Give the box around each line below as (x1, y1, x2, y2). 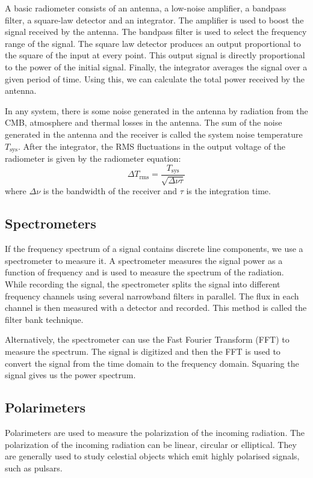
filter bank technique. (5, 313, 84, 325)
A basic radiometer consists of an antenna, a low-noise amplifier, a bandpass (5, 2, 287, 14)
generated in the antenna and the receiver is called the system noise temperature (5, 127, 303, 140)
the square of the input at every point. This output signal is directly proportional (5, 49, 305, 61)
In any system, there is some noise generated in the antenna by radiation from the (5, 104, 308, 117)
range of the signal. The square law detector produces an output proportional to (5, 37, 301, 49)
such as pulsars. (5, 461, 63, 474)
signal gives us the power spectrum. (5, 369, 136, 381)
